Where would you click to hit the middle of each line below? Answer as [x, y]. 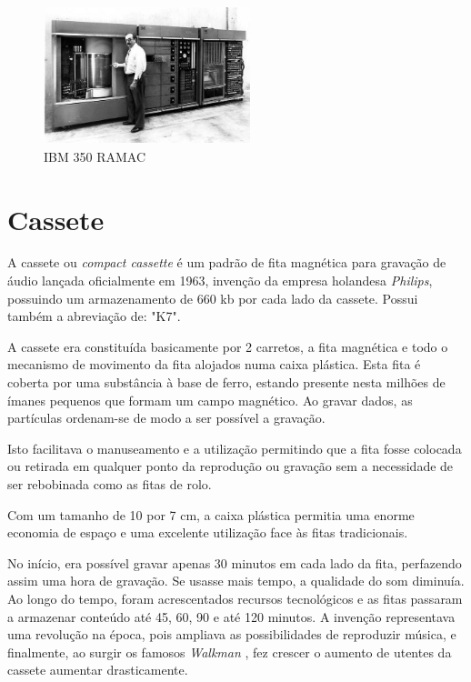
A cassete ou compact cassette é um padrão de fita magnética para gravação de [227, 262]
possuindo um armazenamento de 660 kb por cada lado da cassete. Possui [213, 298]
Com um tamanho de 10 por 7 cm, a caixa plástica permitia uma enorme [211, 514]
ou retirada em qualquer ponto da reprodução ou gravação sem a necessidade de [230, 466]
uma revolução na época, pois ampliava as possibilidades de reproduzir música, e [232, 634]
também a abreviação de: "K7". [94, 316]
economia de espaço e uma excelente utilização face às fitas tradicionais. [208, 532]
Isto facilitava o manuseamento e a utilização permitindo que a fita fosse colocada [235, 448]
